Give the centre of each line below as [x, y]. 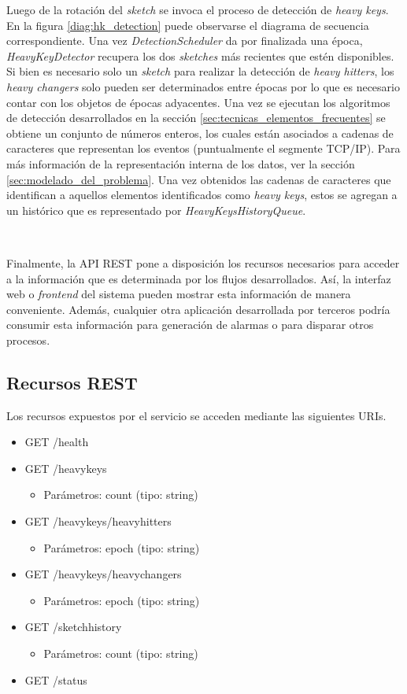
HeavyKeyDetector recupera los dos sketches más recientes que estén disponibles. [200, 55]
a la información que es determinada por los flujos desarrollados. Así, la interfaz [199, 278]
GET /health [57, 442]
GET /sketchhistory [73, 627]
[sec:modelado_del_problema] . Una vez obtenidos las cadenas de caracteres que [199, 179]
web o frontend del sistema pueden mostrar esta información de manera [179, 294]
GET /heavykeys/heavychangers [103, 574]
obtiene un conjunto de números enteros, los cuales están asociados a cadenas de [200, 133]
